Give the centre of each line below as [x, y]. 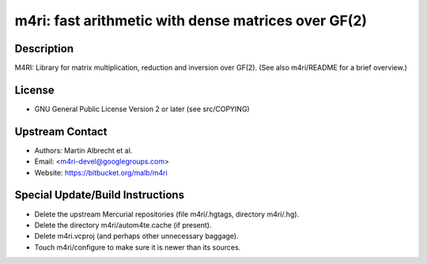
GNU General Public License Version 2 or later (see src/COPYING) [142, 109]
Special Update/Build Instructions [100, 195]
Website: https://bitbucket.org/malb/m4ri [101, 172]
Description [44, 49]
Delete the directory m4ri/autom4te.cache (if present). [123, 224]
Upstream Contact [61, 132]
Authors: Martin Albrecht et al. [83, 150]
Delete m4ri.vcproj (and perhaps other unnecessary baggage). [136, 236]
